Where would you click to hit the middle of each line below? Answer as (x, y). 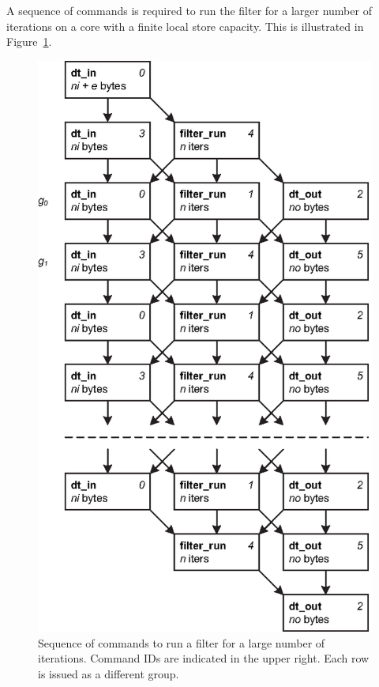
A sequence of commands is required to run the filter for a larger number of (189, 10)
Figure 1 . (29, 42)
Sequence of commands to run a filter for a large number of (182, 642)
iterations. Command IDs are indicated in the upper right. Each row (204, 658)
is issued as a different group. (109, 673)
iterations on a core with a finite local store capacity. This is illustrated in (185, 26)
